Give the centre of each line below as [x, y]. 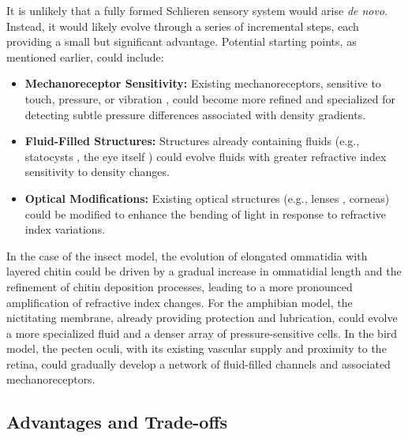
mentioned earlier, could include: [85, 56]
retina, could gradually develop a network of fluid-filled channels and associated [198, 363]
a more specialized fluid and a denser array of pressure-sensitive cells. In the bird [202, 333]
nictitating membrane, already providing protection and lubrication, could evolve [202, 318]
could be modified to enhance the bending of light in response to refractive [206, 213]
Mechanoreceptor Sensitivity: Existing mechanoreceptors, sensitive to [203, 83]
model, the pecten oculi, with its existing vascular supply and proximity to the [197, 348]
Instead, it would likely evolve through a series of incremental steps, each [183, 26]
